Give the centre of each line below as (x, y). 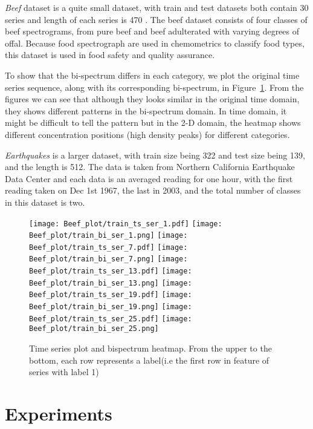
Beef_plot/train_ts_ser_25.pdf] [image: (111, 319)
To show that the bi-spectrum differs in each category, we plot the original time (152, 75)
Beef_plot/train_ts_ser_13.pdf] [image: (111, 271)
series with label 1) (64, 372)
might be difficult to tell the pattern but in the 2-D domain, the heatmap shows (153, 123)
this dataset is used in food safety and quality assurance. (110, 55)
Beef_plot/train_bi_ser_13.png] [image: (111, 283)
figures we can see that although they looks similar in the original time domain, (152, 99)
